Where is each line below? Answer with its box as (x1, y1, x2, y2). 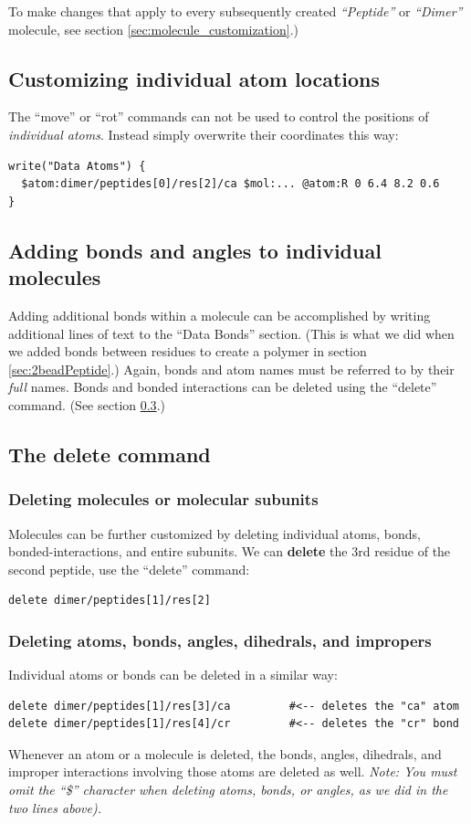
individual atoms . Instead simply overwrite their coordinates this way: (8, 124, 399, 143)
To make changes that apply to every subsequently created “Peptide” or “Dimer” (8, 2, 463, 20)
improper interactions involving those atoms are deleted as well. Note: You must (8, 762, 457, 781)
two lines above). (8, 798, 101, 817)
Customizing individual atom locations (8, 64, 381, 92)
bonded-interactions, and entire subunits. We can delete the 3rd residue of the (8, 542, 451, 561)
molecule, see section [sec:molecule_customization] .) (8, 19, 298, 38)
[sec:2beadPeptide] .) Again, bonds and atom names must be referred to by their (8, 359, 455, 378)
